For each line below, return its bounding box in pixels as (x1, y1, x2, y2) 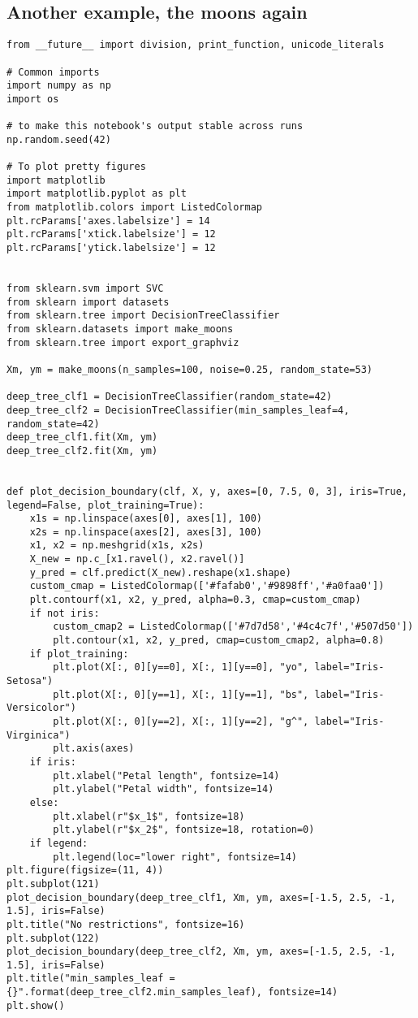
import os (6, 93, 59, 105)
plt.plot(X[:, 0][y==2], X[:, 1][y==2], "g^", (53, 716, 309, 728)
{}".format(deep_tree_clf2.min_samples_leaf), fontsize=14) (6, 986, 338, 999)
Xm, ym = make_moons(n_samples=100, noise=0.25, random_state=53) (6, 363, 373, 375)
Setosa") (6, 675, 54, 687)
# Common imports (6, 66, 100, 78)
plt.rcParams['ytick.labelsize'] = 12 (6, 242, 216, 254)
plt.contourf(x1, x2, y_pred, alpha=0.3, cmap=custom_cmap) (29, 594, 361, 606)
